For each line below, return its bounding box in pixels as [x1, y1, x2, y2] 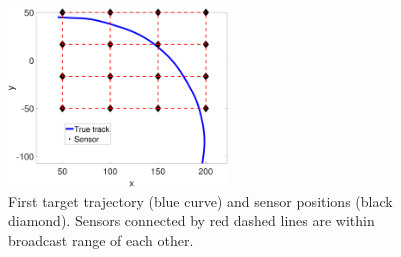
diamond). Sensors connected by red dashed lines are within [8, 210, 375, 231]
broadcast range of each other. [8, 229, 194, 250]
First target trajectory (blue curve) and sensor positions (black [8, 190, 393, 211]
